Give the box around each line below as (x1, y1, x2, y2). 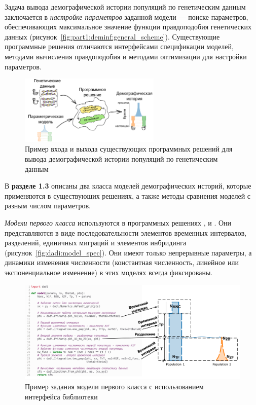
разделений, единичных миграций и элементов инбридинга (5, 237, 187, 248)
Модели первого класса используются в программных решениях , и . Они (5, 217, 232, 228)
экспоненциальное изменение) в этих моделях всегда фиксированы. (5, 267, 213, 277)
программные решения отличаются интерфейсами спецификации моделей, (5, 41, 234, 52)
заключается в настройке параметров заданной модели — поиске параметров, (5, 11, 248, 22)
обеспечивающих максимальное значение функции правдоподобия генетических (5, 21, 251, 32)
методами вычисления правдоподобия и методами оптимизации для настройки (5, 51, 247, 61)
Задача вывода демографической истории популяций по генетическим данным (5, 2, 246, 12)
